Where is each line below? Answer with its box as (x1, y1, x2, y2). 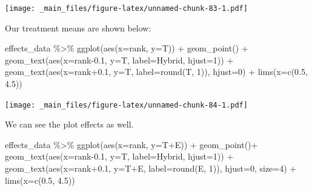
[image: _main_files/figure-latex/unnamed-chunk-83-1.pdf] (5, 4, 248, 13)
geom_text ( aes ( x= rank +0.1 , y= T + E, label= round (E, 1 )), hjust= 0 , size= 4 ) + (5, 162, 297, 175)
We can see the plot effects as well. (5, 118, 134, 131)
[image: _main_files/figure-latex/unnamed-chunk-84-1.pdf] (5, 100, 248, 109)
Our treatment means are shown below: (5, 21, 151, 34)
